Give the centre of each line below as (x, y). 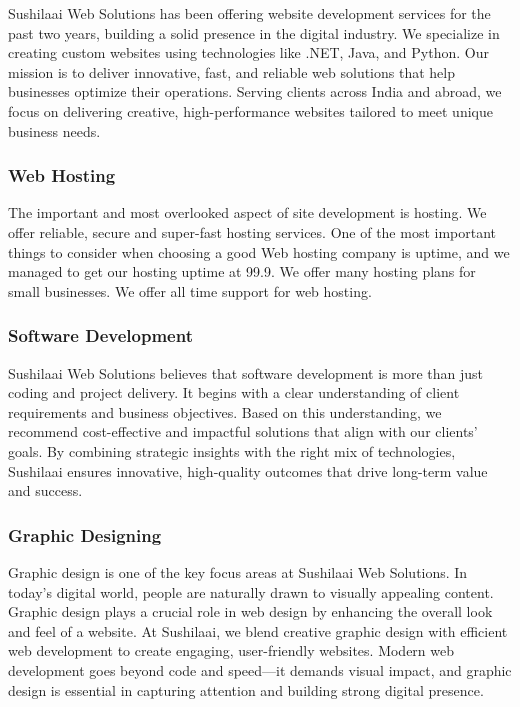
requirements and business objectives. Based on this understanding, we (225, 411)
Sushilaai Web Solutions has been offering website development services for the (249, 13)
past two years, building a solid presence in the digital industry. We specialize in (254, 32)
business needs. (54, 130)
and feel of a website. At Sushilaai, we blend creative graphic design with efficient (258, 630)
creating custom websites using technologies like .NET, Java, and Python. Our (248, 52)
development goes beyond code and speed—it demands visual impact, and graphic (260, 669)
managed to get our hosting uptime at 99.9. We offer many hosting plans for (242, 271)
